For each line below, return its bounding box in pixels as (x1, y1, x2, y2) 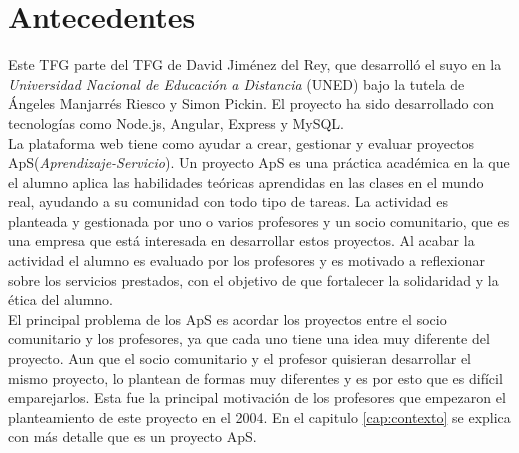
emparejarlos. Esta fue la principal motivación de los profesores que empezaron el (8, 387, 506, 408)
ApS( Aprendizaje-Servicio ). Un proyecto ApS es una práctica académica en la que (8, 152, 510, 173)
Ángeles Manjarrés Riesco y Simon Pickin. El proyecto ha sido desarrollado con (8, 93, 495, 114)
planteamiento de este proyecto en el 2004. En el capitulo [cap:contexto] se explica (8, 406, 511, 427)
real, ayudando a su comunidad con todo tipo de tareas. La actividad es (8, 191, 448, 212)
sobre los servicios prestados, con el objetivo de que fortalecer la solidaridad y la (8, 269, 499, 290)
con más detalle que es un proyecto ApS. (8, 426, 257, 447)
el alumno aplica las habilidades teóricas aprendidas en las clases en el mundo (8, 171, 484, 192)
